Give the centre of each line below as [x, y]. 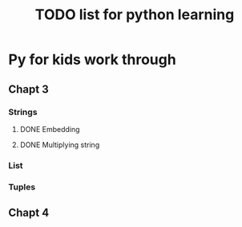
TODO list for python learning [135, 15]
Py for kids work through [92, 60]
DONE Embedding [50, 129]
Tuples [22, 187]
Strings [23, 112]
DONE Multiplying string [60, 145]
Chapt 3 [29, 89]
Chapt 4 [29, 213]
